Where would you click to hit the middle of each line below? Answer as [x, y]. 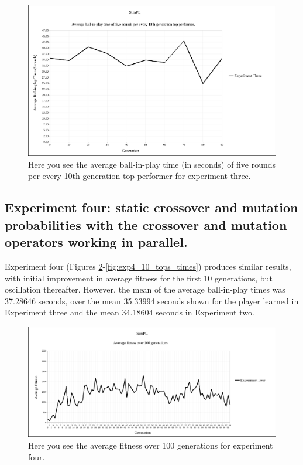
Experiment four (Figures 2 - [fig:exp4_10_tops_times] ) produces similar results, [148, 266]
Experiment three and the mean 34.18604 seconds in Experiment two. [130, 312]
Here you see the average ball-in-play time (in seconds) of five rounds [152, 164]
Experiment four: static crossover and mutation [151, 207]
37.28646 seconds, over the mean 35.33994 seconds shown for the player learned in [152, 301]
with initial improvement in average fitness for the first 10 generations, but [139, 278]
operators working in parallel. [96, 242]
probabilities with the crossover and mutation [146, 224]
